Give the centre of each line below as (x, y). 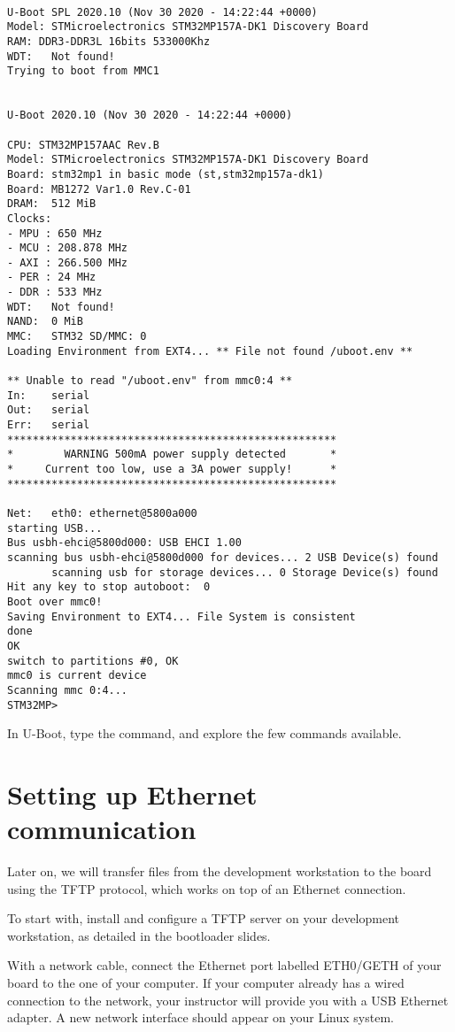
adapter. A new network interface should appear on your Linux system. (201, 1017)
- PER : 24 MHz (52, 277)
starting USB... (55, 528)
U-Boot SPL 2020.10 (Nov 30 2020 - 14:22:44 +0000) (162, 12)
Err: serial (49, 425)
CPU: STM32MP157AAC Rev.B (83, 145)
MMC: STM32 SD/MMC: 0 (77, 337)
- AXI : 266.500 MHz (68, 262)
